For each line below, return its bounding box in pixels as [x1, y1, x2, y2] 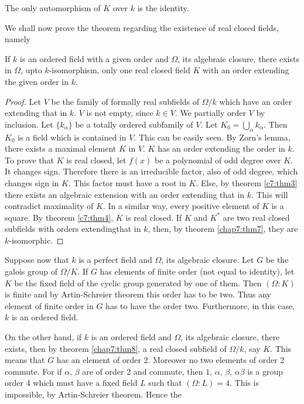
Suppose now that [5, 254, 69, 266]
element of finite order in [5, 299, 94, 311]
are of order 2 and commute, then [82, 365, 203, 377]
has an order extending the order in [158, 142, 285, 155]
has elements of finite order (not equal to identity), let [100, 265, 295, 278]
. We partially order [175, 107, 246, 119]
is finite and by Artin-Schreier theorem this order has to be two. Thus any [5, 288, 271, 300]
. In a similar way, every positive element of [103, 200, 259, 212]
